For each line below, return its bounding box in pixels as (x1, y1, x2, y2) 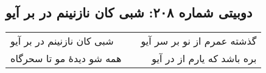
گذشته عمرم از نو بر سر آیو (141, 34, 257, 48)
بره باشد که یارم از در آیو (152, 51, 257, 66)
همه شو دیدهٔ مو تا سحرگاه (10, 51, 122, 66)
